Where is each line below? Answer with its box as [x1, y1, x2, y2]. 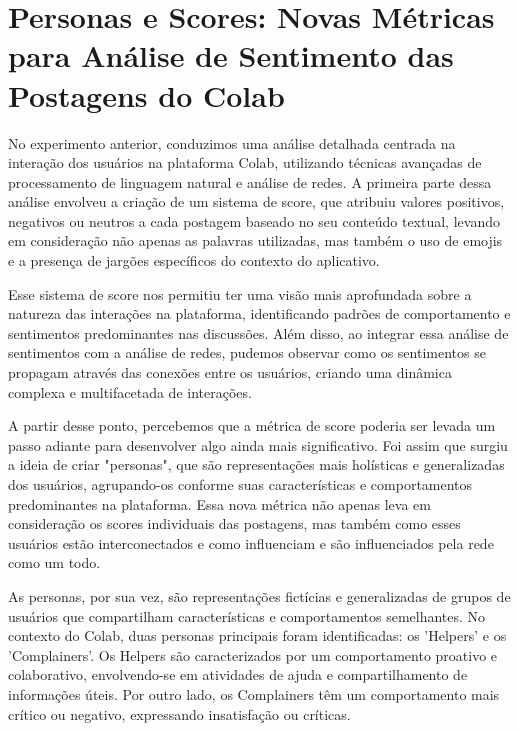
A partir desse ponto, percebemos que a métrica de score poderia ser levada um [8, 415, 496, 436]
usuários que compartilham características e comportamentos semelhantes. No [8, 605, 486, 626]
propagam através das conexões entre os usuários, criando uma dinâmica [8, 362, 452, 383]
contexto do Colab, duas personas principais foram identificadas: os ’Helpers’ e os [8, 625, 507, 646]
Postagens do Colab [8, 74, 285, 115]
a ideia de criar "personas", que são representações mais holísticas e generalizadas [8, 454, 505, 475]
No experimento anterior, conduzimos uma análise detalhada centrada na [8, 132, 456, 153]
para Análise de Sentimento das [8, 35, 454, 76]
